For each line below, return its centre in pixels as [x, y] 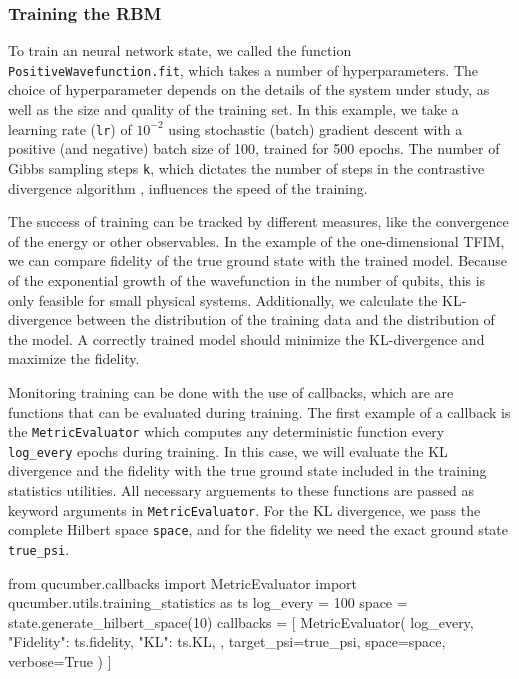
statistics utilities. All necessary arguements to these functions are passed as [241, 490]
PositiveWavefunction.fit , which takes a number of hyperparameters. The [243, 69]
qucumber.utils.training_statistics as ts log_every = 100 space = [208, 602]
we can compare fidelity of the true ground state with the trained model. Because [258, 260]
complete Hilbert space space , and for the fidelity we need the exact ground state [258, 529]
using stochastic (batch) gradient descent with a [315, 128]
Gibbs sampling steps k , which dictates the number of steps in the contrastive [246, 167]
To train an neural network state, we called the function [180, 50]
